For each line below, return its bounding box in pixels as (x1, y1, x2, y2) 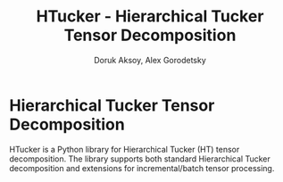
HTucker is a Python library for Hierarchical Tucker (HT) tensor (9, 144, 240, 154)
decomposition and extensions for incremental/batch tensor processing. (9, 162, 275, 173)
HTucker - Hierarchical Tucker (36, 6, 264, 27)
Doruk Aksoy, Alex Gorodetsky (93, 54, 207, 65)
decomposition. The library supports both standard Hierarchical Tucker (9, 153, 271, 164)
